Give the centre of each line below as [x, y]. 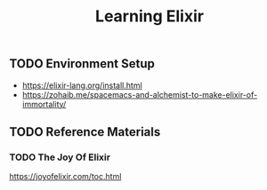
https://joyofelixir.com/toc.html [65, 177]
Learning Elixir [150, 16]
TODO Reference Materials [85, 132]
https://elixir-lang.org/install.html [82, 85]
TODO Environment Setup [82, 64]
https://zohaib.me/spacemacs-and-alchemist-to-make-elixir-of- [140, 94]
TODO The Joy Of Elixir [60, 157]
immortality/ [44, 104]
